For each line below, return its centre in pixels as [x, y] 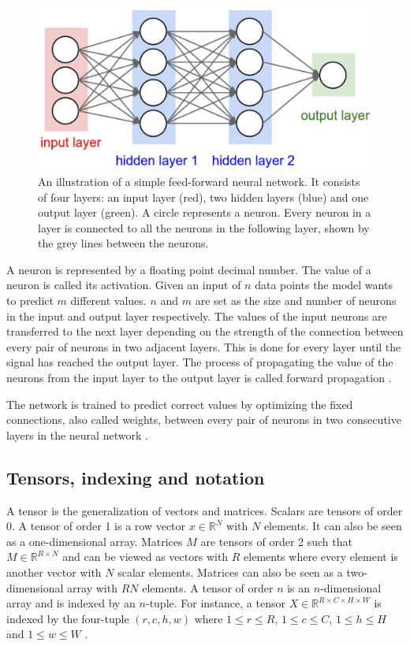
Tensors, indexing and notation [136, 477]
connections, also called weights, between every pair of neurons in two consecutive [204, 420]
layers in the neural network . [77, 434]
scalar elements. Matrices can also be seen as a [230, 572]
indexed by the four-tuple [68, 618]
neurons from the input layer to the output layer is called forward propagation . [199, 378]
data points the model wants [324, 285]
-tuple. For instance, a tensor [215, 603]
